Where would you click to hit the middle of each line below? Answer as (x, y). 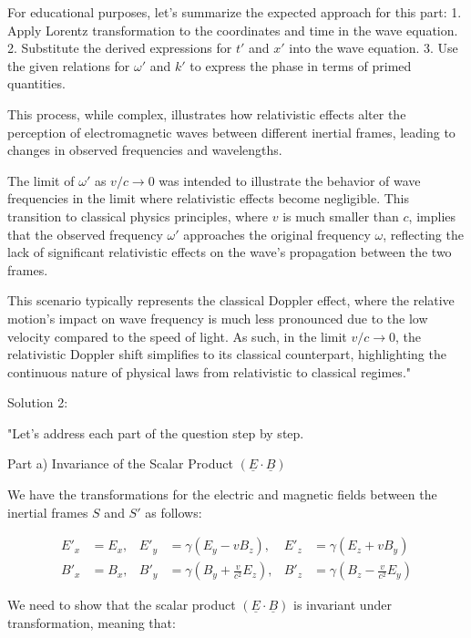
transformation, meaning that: (92, 622)
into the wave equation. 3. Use (374, 48)
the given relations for (69, 65)
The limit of (41, 180)
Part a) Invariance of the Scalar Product (120, 463)
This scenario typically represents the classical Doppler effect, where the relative (231, 300)
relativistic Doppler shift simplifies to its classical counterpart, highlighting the (227, 354)
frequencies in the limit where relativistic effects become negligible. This (208, 198)
